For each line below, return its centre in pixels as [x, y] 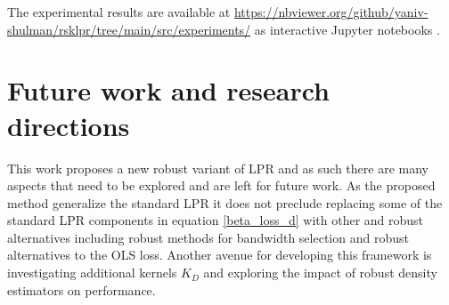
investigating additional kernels [92, 273]
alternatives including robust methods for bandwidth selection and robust [208, 237]
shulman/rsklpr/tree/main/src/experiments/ [129, 29]
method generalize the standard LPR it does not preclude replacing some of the [225, 202]
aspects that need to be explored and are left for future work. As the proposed [221, 185]
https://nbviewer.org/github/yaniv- [331, 12]
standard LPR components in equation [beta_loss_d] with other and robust [216, 220]
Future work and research [168, 90]
